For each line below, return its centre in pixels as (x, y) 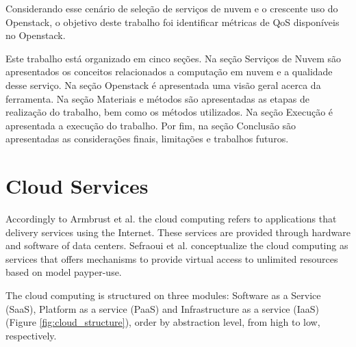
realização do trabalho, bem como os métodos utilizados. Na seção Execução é (169, 112)
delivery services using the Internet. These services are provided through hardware (178, 232)
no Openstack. (36, 35)
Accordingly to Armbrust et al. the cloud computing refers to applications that (171, 219)
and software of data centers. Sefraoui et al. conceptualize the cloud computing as (177, 245)
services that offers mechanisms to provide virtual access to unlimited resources (172, 258)
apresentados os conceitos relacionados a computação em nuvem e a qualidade (169, 72)
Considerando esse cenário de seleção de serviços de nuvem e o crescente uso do (172, 8)
